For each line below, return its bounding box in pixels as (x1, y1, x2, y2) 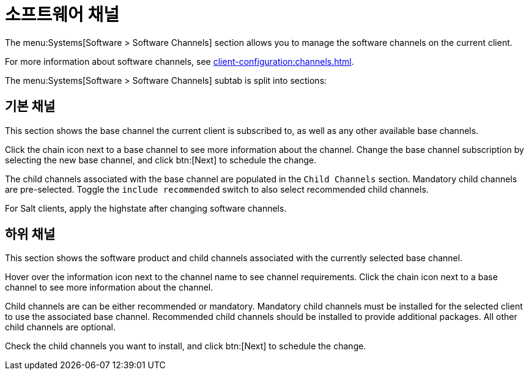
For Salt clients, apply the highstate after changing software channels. (5, 202, 287, 213)
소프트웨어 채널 (5, 4, 119, 25)
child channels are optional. (5, 322, 116, 333)
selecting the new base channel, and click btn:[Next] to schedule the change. (5, 154, 317, 165)
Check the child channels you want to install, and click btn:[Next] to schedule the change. (5, 341, 366, 352)
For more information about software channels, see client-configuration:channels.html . (5, 56, 354, 67)
